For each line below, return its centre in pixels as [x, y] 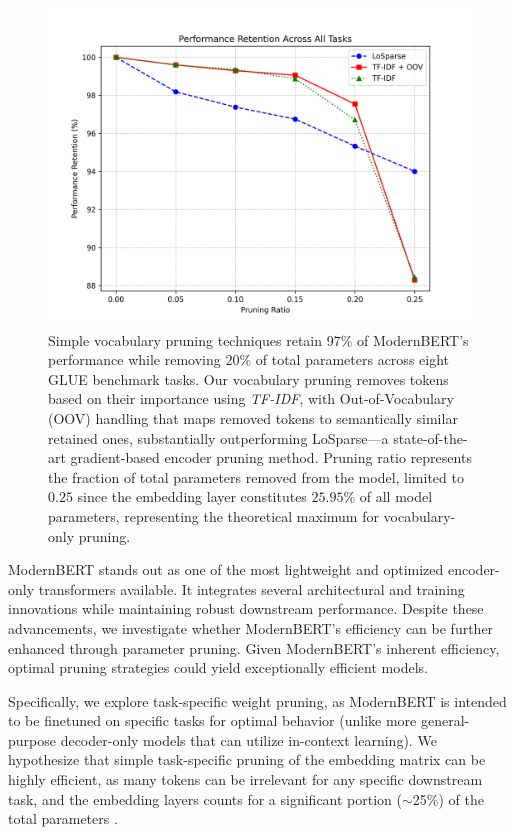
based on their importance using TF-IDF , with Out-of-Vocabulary [251, 398]
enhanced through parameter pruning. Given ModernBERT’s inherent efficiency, [254, 647]
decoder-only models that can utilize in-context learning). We [248, 739]
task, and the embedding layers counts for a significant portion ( [205, 798]
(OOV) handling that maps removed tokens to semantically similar [253, 417]
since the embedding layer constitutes [192, 496]
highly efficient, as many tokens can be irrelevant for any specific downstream [245, 779]
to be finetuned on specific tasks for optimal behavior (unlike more [212, 720]
